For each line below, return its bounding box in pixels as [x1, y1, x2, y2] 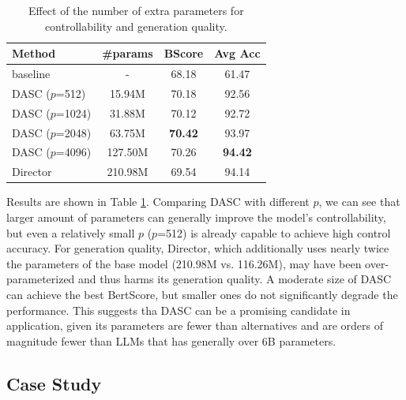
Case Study [6, 371, 102, 395]
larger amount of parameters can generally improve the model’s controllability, [6, 208, 386, 225]
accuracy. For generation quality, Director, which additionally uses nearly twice [6, 240, 389, 256]
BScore [164, 45, 204, 62]
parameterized [6, 271, 75, 287]
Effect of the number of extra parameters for [28, 2, 244, 18]
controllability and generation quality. [44, 17, 227, 34]
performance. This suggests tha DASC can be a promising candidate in [6, 301, 351, 318]
